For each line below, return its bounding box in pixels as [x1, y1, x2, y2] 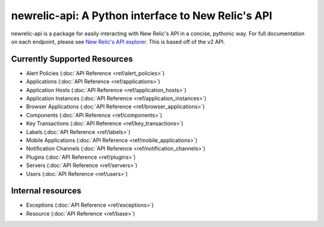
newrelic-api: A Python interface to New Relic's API [11, 9, 272, 22]
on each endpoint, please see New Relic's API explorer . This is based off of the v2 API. [11, 38, 225, 45]
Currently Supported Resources [11, 54, 133, 64]
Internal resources [11, 186, 82, 196]
